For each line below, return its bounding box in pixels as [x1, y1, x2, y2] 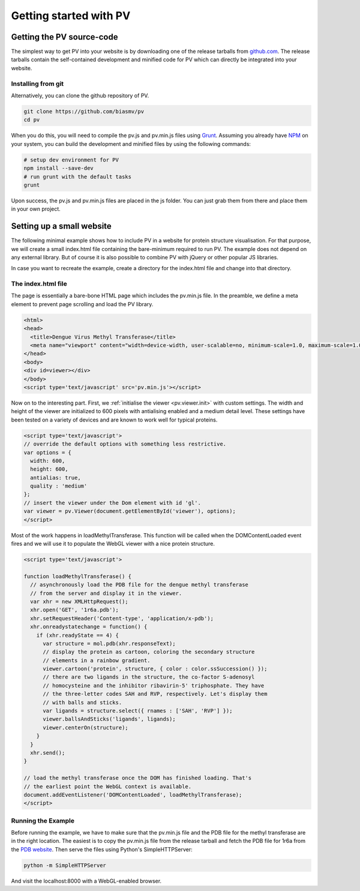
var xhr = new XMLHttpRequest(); [30, 598, 128, 605]
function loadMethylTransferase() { [23, 573, 132, 579]
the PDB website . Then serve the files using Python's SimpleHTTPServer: [11, 845, 193, 853]
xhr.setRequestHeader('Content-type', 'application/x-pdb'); [30, 615, 214, 621]
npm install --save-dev [23, 165, 94, 172]
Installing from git [11, 79, 64, 88]
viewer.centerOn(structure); [43, 724, 128, 731]
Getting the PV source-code [11, 32, 118, 42]
